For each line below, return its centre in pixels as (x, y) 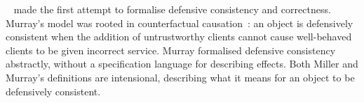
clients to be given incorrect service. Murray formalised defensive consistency (171, 50)
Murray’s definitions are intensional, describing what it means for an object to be (180, 77)
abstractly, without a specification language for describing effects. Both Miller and (182, 64)
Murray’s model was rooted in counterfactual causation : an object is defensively (180, 23)
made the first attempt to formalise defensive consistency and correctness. (172, 9)
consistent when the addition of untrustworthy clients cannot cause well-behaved (179, 37)
